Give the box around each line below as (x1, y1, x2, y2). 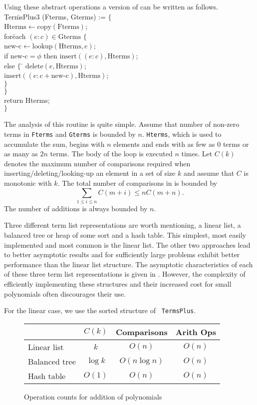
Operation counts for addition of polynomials (24, 391, 162, 402)
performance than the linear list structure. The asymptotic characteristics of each (4, 259, 253, 269)
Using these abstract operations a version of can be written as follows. (4, 1, 219, 11)
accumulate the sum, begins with (4, 138, 105, 149)
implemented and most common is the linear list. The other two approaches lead (4, 239, 251, 250)
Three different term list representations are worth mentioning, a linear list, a (4, 220, 241, 230)
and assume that (183, 168, 235, 178)
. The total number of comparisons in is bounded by (57, 177, 218, 188)
